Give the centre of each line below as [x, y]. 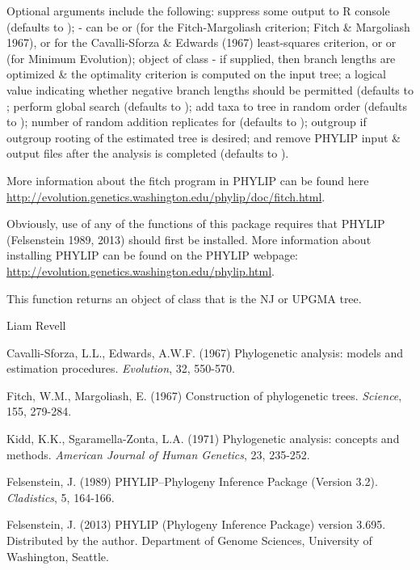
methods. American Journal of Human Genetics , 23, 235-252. [158, 454]
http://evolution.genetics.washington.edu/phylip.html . [141, 270]
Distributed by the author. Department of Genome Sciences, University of [189, 540]
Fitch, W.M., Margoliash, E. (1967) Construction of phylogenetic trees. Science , [204, 395]
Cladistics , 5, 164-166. [61, 497]
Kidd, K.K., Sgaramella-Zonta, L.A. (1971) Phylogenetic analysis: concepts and [203, 439]
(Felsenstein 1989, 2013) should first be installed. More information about [189, 239]
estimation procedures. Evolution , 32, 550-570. [121, 368]
